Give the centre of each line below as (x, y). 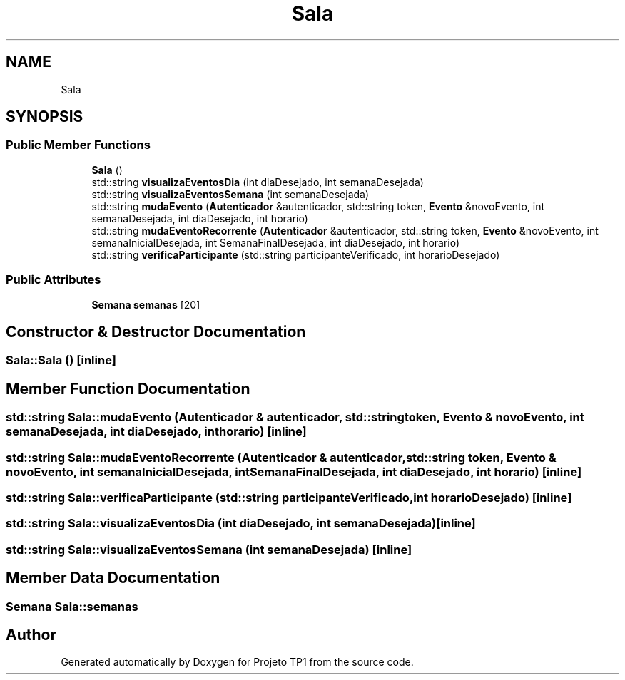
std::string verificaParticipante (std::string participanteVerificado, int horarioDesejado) (296, 254)
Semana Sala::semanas (72, 606)
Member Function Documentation (128, 388)
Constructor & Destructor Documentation (156, 331)
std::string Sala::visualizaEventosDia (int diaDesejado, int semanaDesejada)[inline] (241, 524)
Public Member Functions (78, 145)
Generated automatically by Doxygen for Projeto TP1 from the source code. (237, 662)
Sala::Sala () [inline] (61, 360)
